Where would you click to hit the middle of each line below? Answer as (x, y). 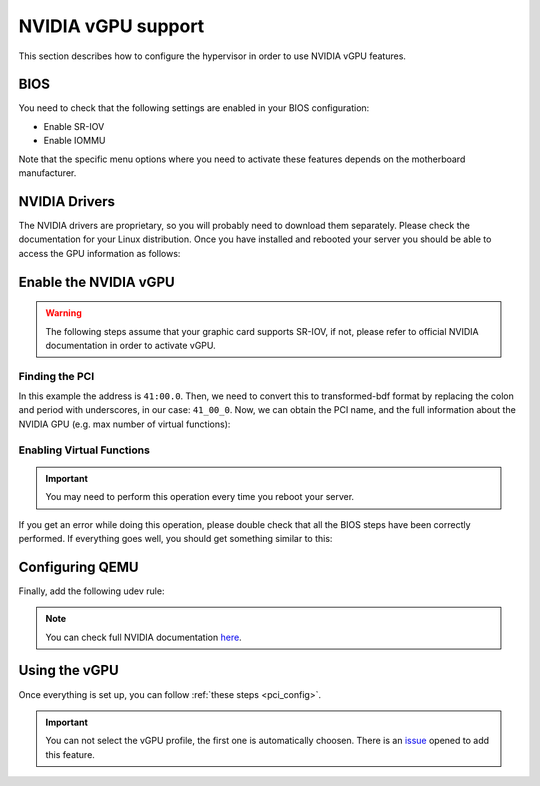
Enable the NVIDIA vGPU (96, 281)
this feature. (70, 754)
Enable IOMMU (74, 141)
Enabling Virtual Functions (84, 450)
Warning (63, 313)
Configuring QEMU (78, 566)
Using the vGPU (68, 670)
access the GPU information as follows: (99, 253)
